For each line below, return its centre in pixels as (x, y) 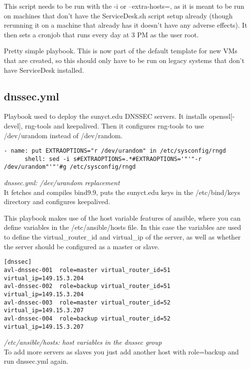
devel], (13, 125)
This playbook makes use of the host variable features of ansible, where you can (122, 217)
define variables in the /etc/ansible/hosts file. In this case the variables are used (123, 227)
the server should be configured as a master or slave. (82, 246)
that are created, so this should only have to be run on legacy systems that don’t (124, 60)
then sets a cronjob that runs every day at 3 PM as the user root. (102, 34)
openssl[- (222, 116)
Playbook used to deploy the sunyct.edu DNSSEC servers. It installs (105, 116)
